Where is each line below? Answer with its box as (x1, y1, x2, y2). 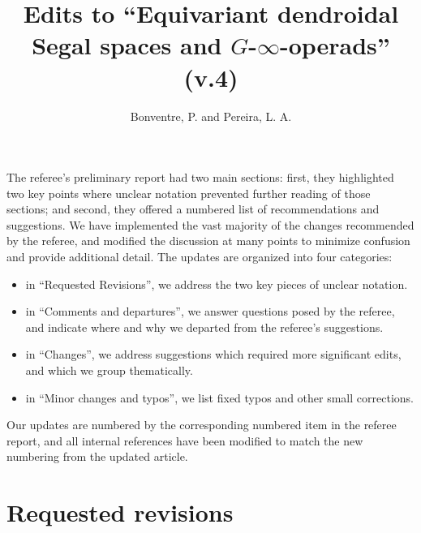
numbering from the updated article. (6, 448, 188, 465)
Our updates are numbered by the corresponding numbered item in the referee (6, 416, 397, 433)
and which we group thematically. (25, 362, 193, 379)
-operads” (279, 28, 390, 62)
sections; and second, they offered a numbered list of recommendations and (6, 200, 380, 217)
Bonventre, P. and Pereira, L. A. (130, 107, 292, 124)
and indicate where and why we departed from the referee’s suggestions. (25, 318, 384, 335)
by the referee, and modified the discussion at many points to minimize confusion (6, 232, 410, 249)
